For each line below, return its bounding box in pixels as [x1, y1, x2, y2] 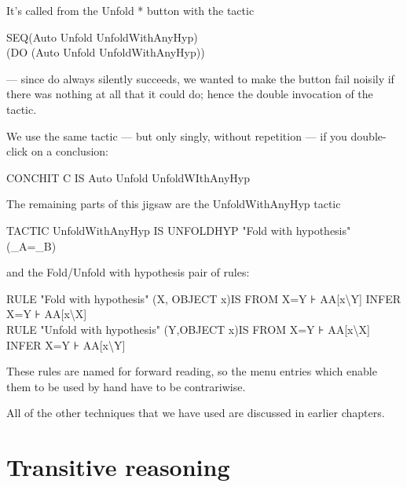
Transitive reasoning [6, 451, 230, 483]
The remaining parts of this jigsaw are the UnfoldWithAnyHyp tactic [6, 196, 341, 212]
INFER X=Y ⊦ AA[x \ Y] [6, 336, 126, 353]
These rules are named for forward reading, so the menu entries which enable [6, 363, 377, 379]
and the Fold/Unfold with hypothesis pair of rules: [6, 264, 250, 280]
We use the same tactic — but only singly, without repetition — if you [6, 127, 347, 144]
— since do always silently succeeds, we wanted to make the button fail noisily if [6, 70, 394, 86]
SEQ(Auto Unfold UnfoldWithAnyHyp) [6, 28, 198, 45]
